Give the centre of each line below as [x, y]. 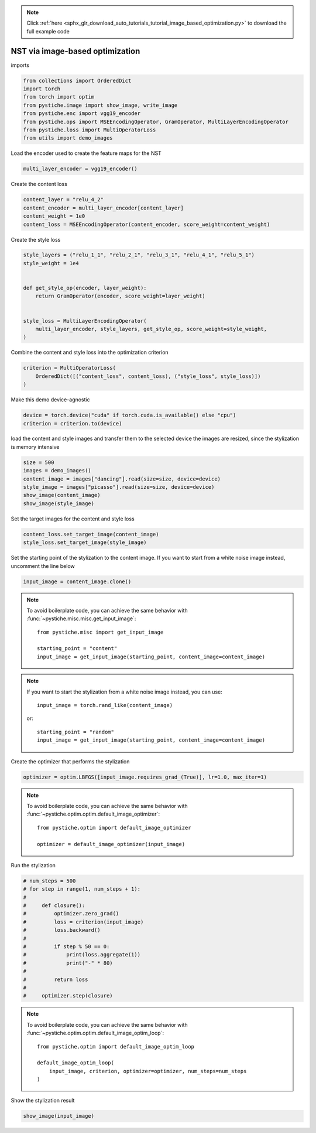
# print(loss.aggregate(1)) [82, 955]
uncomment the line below [43, 566]
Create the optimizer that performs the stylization [70, 761]
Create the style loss [36, 239]
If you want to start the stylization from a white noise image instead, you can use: [124, 692]
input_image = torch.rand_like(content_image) [105, 705]
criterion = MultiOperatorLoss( [70, 368]
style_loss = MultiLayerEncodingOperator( [85, 321]
